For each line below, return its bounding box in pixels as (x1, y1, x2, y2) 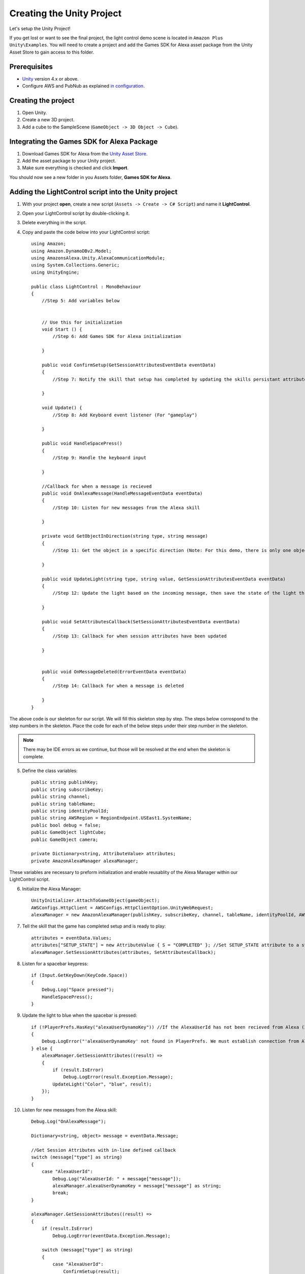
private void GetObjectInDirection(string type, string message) (41, 533, 208, 539)
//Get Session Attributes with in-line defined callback (31, 1147, 176, 1153)
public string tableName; (31, 801, 96, 807)
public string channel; (31, 794, 90, 800)
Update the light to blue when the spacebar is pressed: (22, 1012, 137, 1019)
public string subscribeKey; (31, 786, 104, 792)
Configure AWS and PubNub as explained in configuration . (22, 83, 145, 89)
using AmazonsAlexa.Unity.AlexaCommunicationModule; (31, 255, 165, 261)
